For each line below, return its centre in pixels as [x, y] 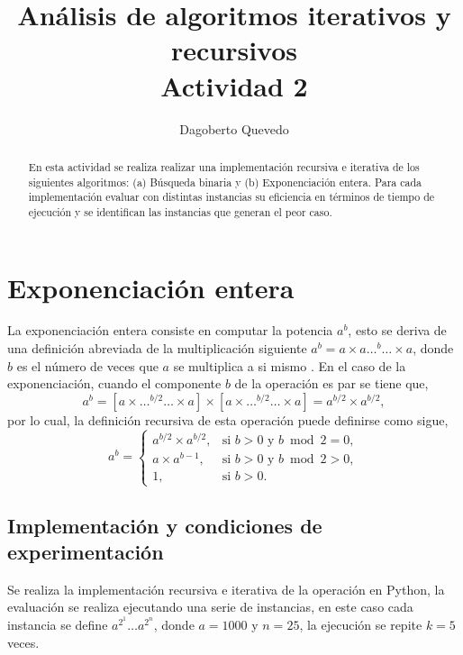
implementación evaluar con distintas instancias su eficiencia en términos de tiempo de [231, 197]
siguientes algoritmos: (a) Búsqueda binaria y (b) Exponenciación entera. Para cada [225, 182]
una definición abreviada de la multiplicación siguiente [157, 348]
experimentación [86, 551]
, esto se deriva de [397, 330]
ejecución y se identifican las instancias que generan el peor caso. [180, 211]
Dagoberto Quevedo [234, 128]
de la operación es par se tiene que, [331, 383]
